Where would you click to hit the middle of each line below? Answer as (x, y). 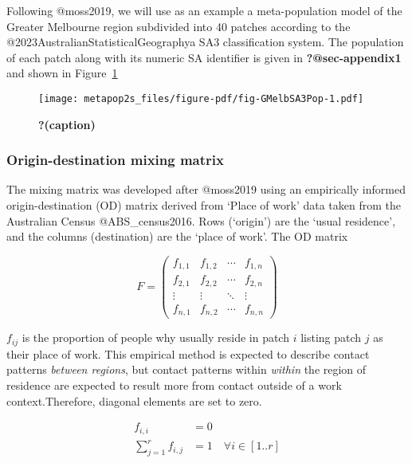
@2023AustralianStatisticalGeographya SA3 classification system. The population (205, 42)
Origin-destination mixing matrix (115, 160)
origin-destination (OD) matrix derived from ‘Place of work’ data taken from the (204, 205)
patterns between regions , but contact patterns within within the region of (186, 369)
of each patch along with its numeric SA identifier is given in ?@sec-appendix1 (204, 57)
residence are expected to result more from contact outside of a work (174, 385)
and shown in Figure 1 (62, 73)
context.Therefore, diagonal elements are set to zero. (134, 400)
